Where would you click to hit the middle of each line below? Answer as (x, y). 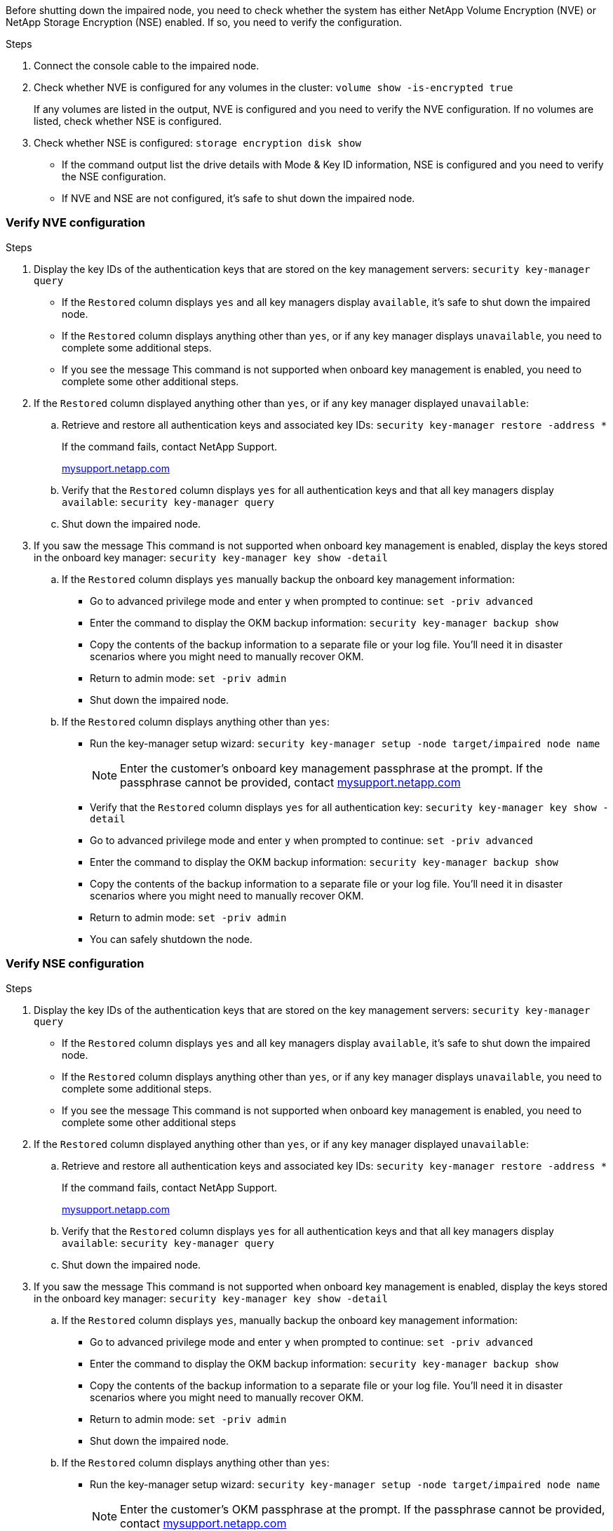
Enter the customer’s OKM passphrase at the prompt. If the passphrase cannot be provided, (363, 1509)
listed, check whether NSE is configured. (128, 121)
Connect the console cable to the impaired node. (147, 66)
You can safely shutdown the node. (171, 939)
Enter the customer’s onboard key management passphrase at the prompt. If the (332, 768)
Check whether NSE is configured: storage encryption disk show (197, 143)
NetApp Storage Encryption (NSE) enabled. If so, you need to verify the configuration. (204, 22)
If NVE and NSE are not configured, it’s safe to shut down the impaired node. (238, 198)
